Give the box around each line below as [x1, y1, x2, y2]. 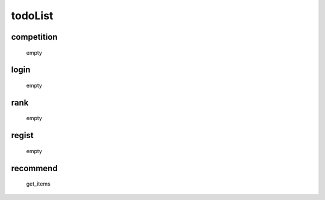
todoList [11, 9, 54, 22]
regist [11, 130, 34, 141]
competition [11, 32, 58, 42]
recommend [11, 163, 58, 174]
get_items [26, 180, 51, 187]
